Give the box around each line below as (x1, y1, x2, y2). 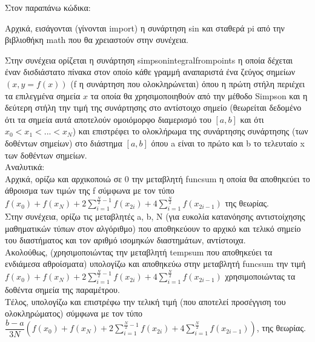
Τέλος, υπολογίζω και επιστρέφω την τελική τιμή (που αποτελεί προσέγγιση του (5, 295, 286, 307)
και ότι (240, 113, 264, 125)
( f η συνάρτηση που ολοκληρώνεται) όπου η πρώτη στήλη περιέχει (70, 77, 305, 90)
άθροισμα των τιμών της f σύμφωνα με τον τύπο (5, 184, 174, 197)
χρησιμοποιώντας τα (225, 270, 296, 283)
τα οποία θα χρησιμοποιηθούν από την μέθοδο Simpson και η (90, 89, 308, 102)
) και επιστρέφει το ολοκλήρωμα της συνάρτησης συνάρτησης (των (72, 125, 308, 137)
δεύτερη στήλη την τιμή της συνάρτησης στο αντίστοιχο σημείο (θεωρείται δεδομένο (5, 101, 302, 114)
